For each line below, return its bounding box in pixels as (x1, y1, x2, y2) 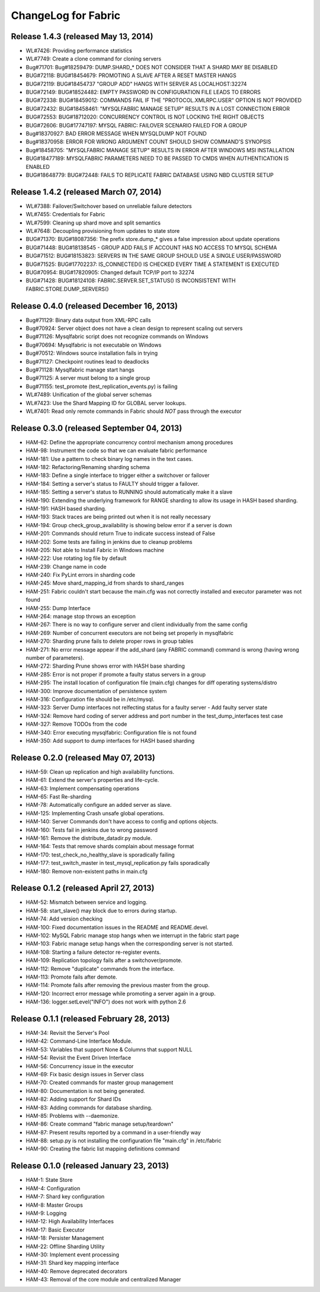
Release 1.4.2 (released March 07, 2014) (11, 187, 162, 197)
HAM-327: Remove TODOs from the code (25, 720, 127, 728)
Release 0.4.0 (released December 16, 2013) (11, 301, 178, 311)
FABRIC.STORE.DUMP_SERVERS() (25, 285, 109, 293)
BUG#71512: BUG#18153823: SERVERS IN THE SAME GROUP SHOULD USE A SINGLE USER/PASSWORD (25, 252, 281, 259)
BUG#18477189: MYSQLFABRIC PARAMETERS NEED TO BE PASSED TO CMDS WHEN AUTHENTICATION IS (25, 155, 289, 162)
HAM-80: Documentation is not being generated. (25, 1087, 145, 1094)
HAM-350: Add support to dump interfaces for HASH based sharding (25, 737, 195, 744)
